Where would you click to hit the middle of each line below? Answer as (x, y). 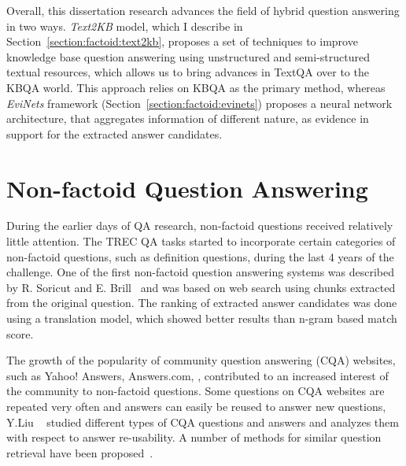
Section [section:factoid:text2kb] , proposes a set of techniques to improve (182, 41)
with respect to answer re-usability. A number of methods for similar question (194, 437)
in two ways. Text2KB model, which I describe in (125, 26)
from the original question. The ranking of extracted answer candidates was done (202, 303)
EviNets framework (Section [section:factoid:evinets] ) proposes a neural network (199, 103)
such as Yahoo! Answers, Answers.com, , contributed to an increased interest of (197, 375)
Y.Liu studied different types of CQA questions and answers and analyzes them (203, 422)
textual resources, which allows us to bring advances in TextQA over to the (188, 72)
